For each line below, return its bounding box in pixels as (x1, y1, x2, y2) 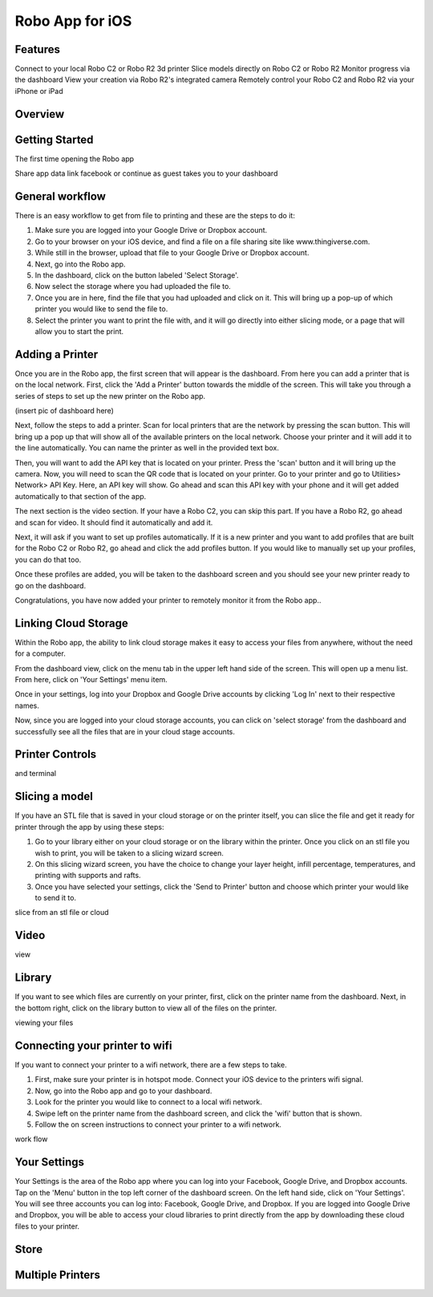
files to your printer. (14, 1221, 80, 1231)
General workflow (14, 189, 106, 203)
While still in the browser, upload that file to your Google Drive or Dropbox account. (34, 248, 310, 258)
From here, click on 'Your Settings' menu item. (14, 674, 168, 684)
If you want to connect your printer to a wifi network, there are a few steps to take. (14, 1059, 288, 1069)
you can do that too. (14, 555, 82, 564)
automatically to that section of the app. (14, 491, 147, 501)
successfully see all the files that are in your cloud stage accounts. (14, 726, 236, 736)
